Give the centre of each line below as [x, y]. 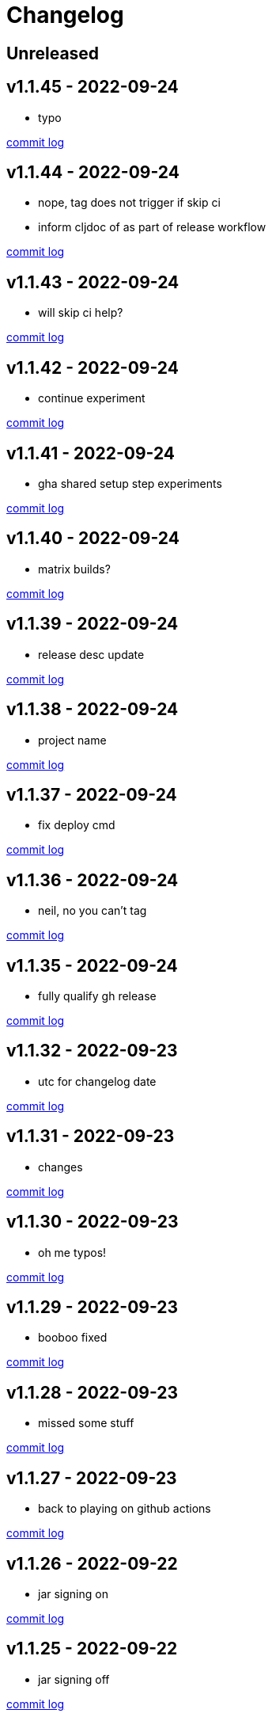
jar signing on [73, 1593]
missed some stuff [86, 1423]
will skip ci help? [81, 313]
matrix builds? [74, 569]
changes [60, 1167]
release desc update [91, 654]
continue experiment [92, 398]
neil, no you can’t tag [93, 911]
